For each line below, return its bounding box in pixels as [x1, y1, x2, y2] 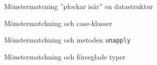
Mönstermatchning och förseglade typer [4, 51, 126, 61]
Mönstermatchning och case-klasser [4, 17, 112, 28]
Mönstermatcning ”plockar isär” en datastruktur [4, 1, 153, 11]
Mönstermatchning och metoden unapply [4, 34, 131, 45]
